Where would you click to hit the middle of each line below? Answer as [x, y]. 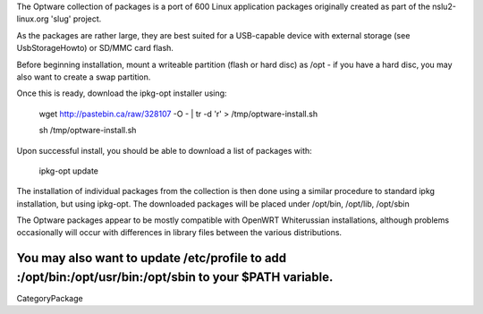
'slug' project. [76, 19]
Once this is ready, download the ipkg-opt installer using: [122, 93]
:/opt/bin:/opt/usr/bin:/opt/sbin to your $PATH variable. [175, 277]
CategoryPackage [50, 298]
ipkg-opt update [68, 171]
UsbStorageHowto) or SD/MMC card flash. [95, 48]
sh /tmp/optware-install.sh [88, 131]
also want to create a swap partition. [84, 77]
